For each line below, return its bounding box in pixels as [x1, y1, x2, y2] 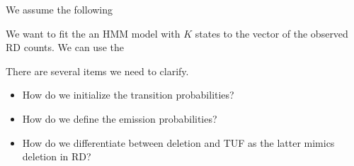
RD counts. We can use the [6, 40, 124, 55]
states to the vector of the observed [195, 26, 348, 40]
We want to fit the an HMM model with [6, 26, 181, 40]
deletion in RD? [22, 149, 91, 164]
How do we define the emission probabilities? [22, 111, 217, 126]
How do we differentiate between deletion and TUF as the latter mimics [22, 135, 335, 150]
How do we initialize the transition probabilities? [22, 87, 234, 102]
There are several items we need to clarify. [6, 63, 189, 78]
